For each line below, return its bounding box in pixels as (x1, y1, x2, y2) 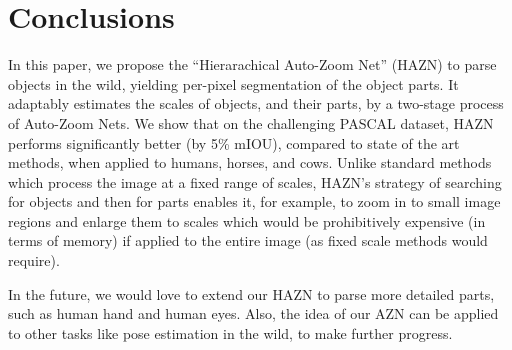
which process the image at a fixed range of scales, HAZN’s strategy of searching (8, 171, 502, 192)
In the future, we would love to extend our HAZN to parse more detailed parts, (8, 283, 495, 304)
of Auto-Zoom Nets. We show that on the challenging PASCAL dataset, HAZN (8, 112, 494, 133)
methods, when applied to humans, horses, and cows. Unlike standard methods (8, 152, 492, 173)
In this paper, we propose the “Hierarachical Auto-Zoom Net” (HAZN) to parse (8, 54, 497, 75)
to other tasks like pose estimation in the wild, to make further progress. (8, 322, 453, 343)
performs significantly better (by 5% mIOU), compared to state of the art (8, 132, 460, 153)
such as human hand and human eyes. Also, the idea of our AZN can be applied (8, 303, 499, 324)
